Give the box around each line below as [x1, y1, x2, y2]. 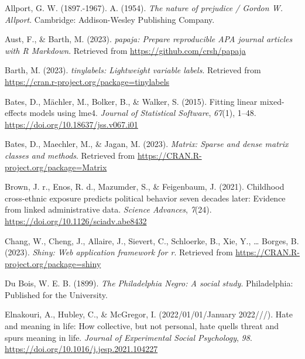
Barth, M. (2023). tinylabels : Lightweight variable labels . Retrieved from [5, 64, 261, 76]
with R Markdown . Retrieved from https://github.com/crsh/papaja [5, 44, 246, 56]
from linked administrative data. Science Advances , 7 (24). [5, 203, 212, 216]
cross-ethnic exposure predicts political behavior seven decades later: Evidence [5, 192, 286, 204]
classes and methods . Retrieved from [5, 149, 135, 161]
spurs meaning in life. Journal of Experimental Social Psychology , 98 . [5, 331, 252, 343]
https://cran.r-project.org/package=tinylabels [5, 75, 170, 87]
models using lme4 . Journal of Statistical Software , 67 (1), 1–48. [29, 107, 256, 119]
